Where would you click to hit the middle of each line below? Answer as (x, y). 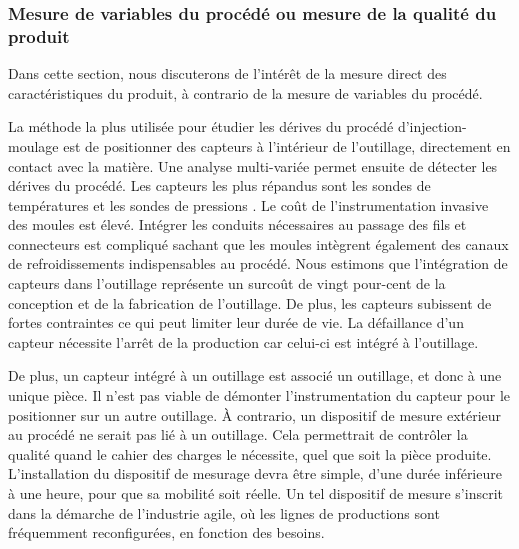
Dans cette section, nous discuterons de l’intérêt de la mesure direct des (227, 73)
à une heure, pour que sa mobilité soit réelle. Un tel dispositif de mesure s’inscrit (255, 493)
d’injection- (432, 126)
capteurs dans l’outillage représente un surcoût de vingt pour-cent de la (227, 283)
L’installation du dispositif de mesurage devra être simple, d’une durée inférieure (255, 473)
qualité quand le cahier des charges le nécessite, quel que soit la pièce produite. (250, 453)
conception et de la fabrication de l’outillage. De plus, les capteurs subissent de (250, 302)
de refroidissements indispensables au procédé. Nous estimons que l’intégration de (258, 263)
